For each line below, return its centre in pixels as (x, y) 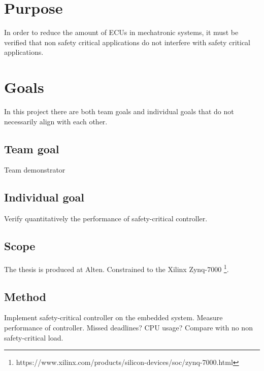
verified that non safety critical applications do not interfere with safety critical (127, 42)
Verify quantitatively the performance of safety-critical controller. (106, 218)
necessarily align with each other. (56, 121)
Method (25, 296)
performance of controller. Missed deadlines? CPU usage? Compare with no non (128, 328)
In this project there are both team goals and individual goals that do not (119, 111)
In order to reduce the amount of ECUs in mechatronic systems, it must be (121, 32)
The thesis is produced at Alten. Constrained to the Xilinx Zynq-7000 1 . (117, 268)
